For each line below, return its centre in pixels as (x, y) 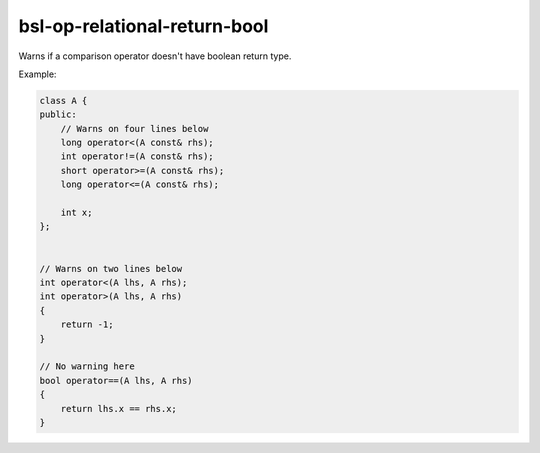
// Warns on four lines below (134, 128)
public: (58, 114)
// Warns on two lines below (111, 268)
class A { (63, 100)
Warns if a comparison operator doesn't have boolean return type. (155, 56)
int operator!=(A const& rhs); (137, 156)
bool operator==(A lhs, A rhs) (116, 380)
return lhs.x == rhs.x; (118, 408)
